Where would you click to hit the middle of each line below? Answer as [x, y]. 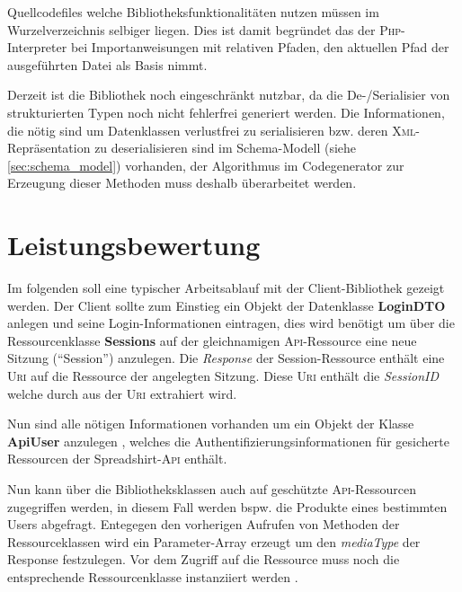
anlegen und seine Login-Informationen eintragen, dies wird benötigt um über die [231, 323]
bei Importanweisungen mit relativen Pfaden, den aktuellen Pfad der [260, 47]
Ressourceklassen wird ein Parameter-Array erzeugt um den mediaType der [214, 541]
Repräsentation [49, 148]
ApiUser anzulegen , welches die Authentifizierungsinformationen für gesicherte [228, 441]
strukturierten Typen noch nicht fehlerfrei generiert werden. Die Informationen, [226, 112]
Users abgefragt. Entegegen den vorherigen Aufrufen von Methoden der [204, 524]
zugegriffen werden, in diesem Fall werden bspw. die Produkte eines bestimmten [227, 506]
